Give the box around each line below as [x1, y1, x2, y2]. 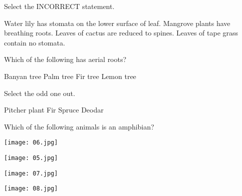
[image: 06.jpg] [4, 139, 58, 146]
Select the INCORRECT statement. [4, 1, 115, 11]
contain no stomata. [4, 37, 65, 47]
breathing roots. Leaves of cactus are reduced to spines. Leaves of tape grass [4, 27, 238, 38]
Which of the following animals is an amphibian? [4, 121, 154, 131]
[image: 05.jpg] [4, 154, 58, 161]
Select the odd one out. [4, 87, 75, 98]
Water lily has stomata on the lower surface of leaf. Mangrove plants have [4, 17, 230, 28]
